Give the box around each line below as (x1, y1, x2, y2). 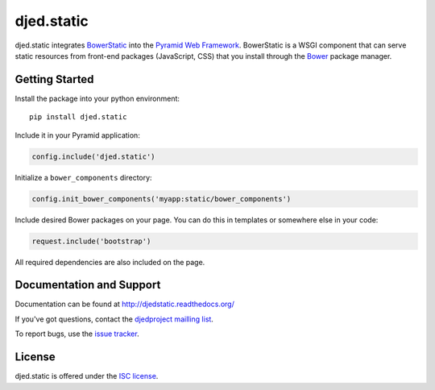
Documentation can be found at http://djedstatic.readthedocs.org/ (14, 299, 235, 309)
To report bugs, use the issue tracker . (14, 329, 140, 338)
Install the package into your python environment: (14, 93, 180, 103)
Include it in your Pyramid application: (14, 130, 140, 140)
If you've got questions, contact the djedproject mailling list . (14, 314, 213, 324)
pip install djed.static (29, 113, 127, 122)
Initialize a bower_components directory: (14, 172, 152, 182)
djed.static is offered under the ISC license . (14, 371, 159, 381)
